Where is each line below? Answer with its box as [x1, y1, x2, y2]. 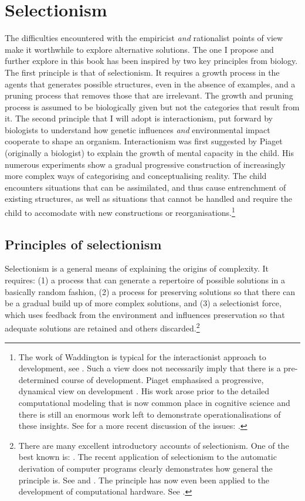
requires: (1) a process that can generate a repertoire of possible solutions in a [5, 274, 285, 286]
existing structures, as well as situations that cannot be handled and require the [5, 192, 292, 205]
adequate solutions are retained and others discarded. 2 [5, 320, 200, 334]
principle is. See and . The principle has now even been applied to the [18, 473, 270, 486]
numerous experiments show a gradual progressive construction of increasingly [5, 158, 286, 170]
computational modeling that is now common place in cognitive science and [18, 397, 290, 409]
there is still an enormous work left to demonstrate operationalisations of [18, 408, 281, 420]
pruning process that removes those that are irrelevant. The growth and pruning [5, 89, 293, 101]
